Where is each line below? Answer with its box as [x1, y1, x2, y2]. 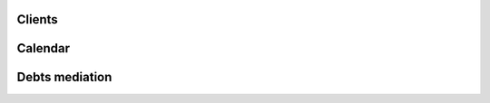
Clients [16, 12, 58, 27]
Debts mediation [16, 70, 113, 85]
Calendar [16, 41, 70, 56]
